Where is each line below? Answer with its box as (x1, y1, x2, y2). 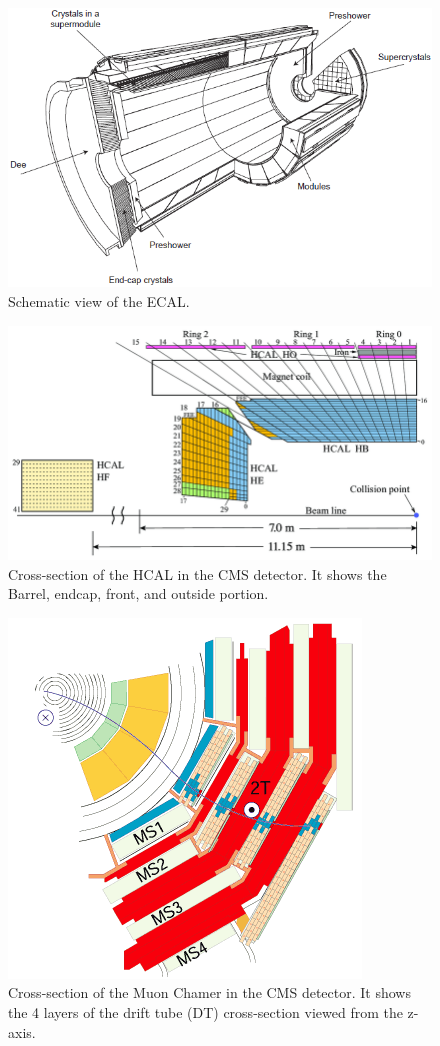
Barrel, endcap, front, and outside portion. (8, 583, 269, 604)
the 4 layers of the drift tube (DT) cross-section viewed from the (8, 1001, 403, 1022)
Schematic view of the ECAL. (8, 290, 190, 311)
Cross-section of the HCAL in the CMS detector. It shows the (8, 563, 387, 584)
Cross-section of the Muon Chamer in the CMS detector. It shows (8, 982, 411, 1003)
